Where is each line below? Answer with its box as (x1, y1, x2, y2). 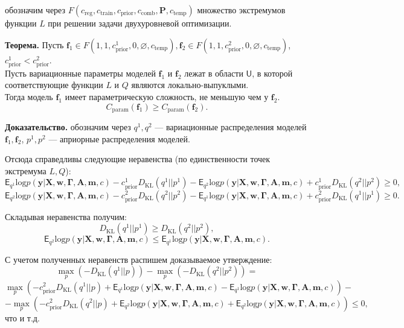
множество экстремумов (197, 4, 286, 16)
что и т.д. (5, 311, 40, 324)
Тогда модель (5, 90, 53, 102)
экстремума (5, 164, 46, 177)
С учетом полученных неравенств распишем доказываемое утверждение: (5, 253, 272, 265)
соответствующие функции (5, 78, 103, 91)
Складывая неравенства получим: (5, 210, 127, 222)
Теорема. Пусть (5, 38, 64, 51)
